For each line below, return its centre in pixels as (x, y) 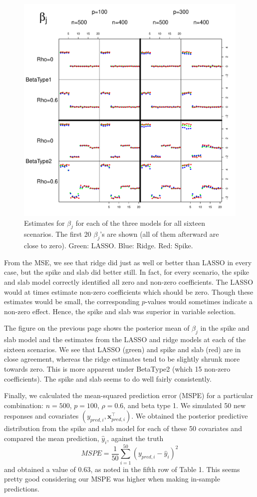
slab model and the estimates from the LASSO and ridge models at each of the (125, 339)
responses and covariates (41, 416)
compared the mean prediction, (52, 438)
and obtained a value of (40, 469)
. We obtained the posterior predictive (190, 416)
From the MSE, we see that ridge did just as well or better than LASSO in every (128, 262)
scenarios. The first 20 (58, 234)
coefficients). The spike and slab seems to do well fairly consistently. (108, 378)
